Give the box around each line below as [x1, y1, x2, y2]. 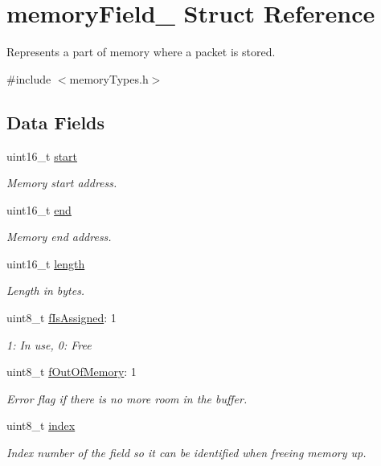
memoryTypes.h [69, 70, 149, 87]
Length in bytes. [6, 282, 85, 299]
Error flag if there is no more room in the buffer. [6, 390, 248, 407]
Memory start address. [6, 174, 117, 191]
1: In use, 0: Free [6, 336, 92, 353]
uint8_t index [6, 417, 76, 434]
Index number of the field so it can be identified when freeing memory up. [6, 444, 367, 461]
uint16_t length [6, 255, 85, 272]
